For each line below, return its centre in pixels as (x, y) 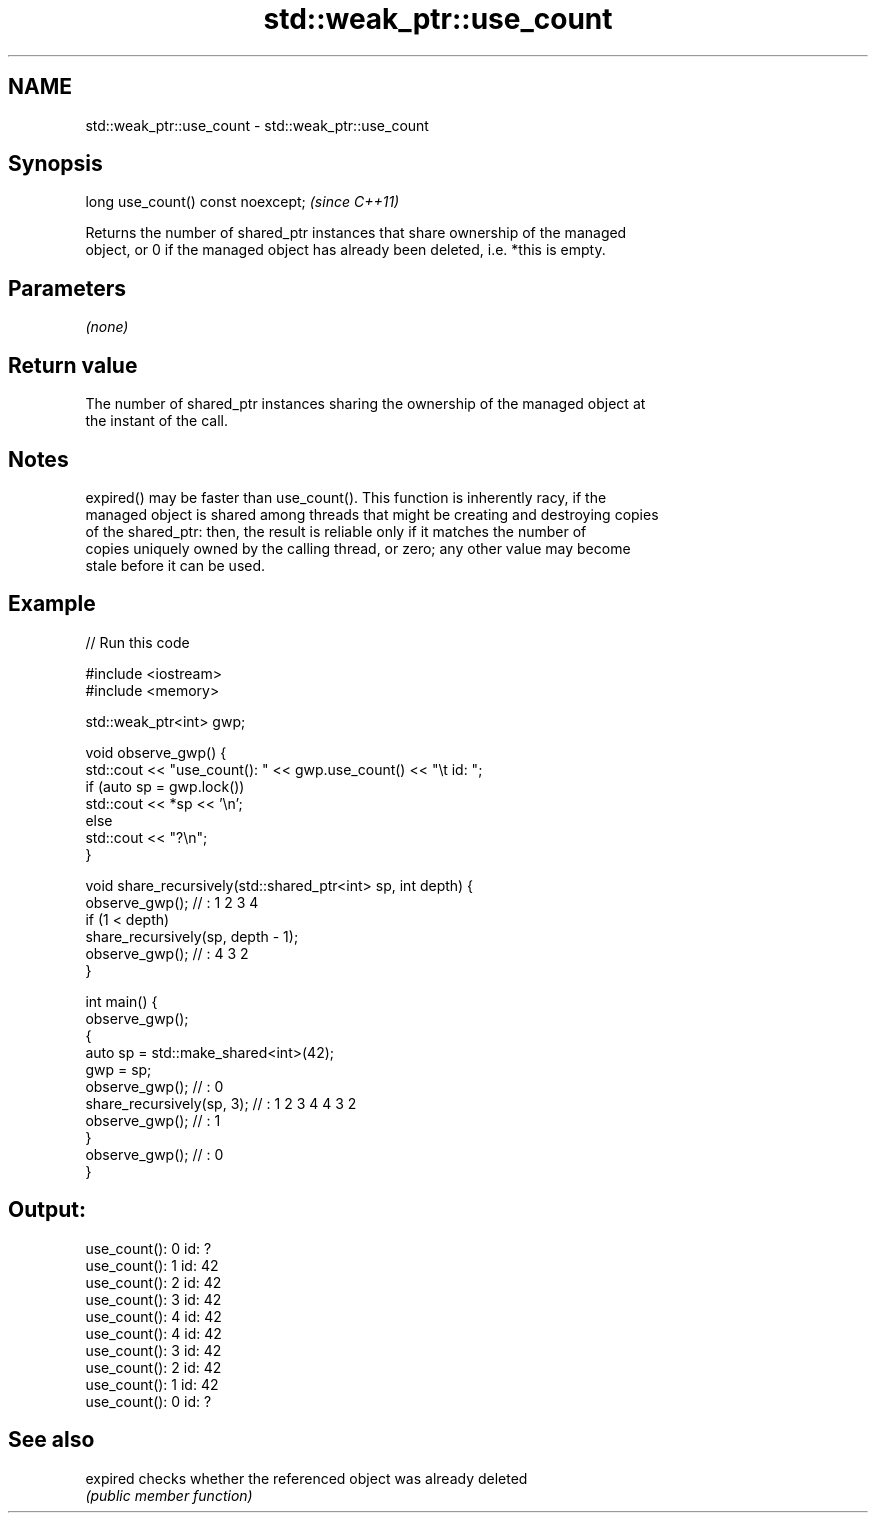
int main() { (121, 1001)
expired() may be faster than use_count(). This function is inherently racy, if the (346, 497)
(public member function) (169, 1495)
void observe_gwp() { (156, 752)
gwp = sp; (118, 1069)
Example (52, 604)
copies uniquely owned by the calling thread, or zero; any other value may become (358, 548)
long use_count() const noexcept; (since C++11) (242, 202)
